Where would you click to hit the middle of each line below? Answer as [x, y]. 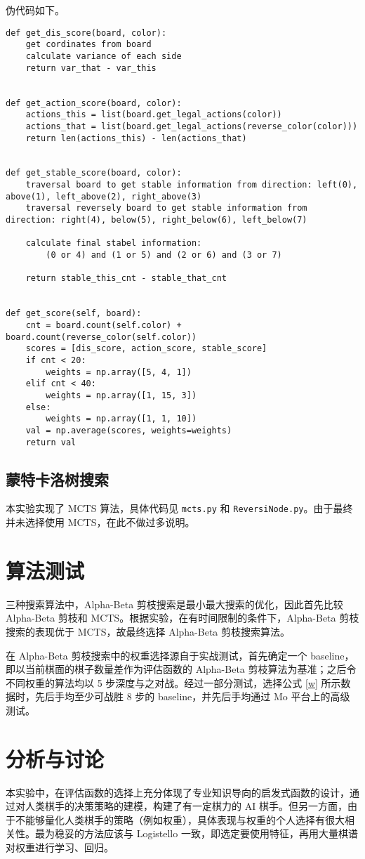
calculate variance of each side [104, 56]
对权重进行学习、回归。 [60, 847]
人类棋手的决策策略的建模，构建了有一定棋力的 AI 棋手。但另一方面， [186, 806]
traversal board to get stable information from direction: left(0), [192, 185]
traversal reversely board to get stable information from [166, 208]
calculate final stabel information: [114, 243]
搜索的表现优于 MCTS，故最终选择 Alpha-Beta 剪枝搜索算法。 [148, 631]
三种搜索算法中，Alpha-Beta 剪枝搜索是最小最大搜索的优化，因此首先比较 [174, 604]
